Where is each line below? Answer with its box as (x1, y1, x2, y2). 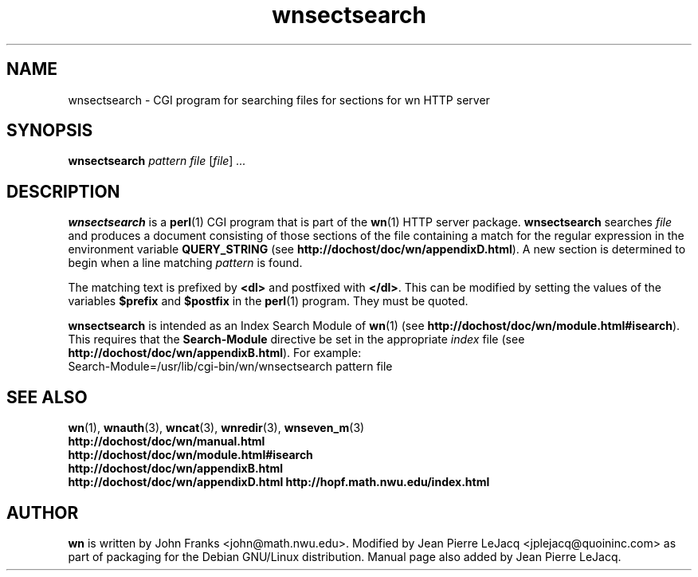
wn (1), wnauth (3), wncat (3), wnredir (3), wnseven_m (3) (68, 421, 365, 435)
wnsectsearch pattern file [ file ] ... (68, 154, 246, 168)
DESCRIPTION (6, 181, 120, 202)
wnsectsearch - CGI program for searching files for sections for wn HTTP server (68, 92, 490, 107)
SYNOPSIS (6, 120, 93, 141)
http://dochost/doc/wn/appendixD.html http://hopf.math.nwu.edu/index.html (68, 475, 490, 489)
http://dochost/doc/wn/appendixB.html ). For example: (68, 346, 362, 360)
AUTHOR (6, 502, 79, 523)
